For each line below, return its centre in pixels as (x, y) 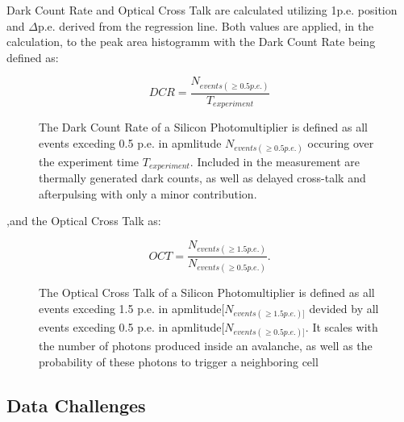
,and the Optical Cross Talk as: (84, 221)
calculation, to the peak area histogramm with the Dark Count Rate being (191, 42)
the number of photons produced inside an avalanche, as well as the (206, 346)
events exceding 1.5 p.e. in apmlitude (130, 309)
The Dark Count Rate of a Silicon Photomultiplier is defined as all (204, 127)
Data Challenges (76, 405)
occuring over (341, 142)
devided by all (344, 309)
